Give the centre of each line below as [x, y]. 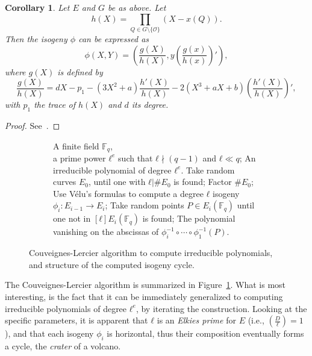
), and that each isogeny [49, 333]
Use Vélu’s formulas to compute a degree [128, 193]
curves [65, 182]
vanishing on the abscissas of [106, 232]
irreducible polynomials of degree [66, 308]
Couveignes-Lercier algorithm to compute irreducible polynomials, [151, 253]
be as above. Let [137, 7]
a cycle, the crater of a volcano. [63, 345]
